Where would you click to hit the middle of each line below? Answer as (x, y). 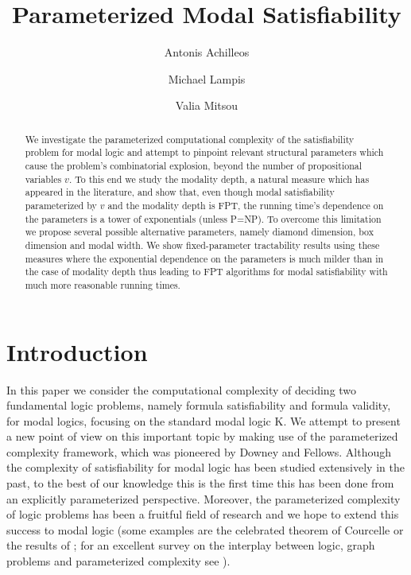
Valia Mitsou (207, 105)
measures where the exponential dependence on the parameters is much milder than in (204, 258)
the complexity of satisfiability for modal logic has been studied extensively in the (205, 467)
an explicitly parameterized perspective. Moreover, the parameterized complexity (204, 498)
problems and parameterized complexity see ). (118, 561)
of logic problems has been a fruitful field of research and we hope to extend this (203, 514)
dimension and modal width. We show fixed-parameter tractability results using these (202, 245)
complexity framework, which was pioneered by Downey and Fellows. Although (199, 451)
